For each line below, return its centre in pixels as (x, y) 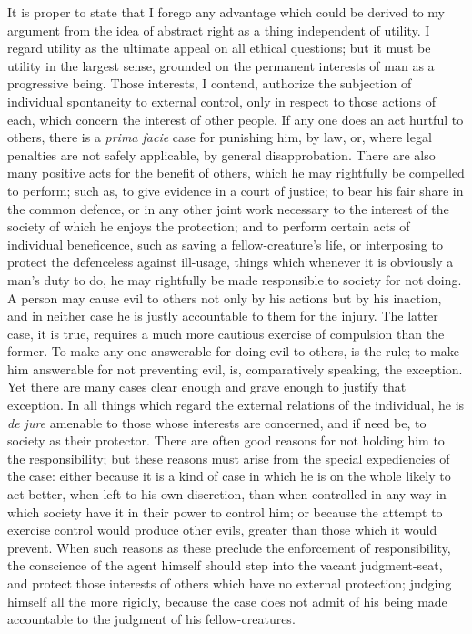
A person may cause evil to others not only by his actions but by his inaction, (225, 297)
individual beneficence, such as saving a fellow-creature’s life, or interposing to (225, 244)
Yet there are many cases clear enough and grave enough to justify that (207, 387)
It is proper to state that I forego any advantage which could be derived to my (226, 12)
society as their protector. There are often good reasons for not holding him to (226, 440)
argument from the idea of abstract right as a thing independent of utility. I (219, 30)
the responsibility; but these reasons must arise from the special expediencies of (229, 458)
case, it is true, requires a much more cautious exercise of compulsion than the (226, 333)
